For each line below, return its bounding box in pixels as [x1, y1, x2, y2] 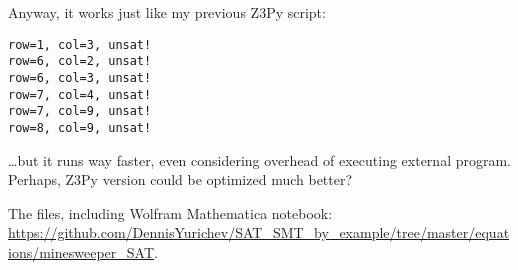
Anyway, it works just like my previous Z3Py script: [8, 2, 326, 22]
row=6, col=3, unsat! [8, 70, 152, 85]
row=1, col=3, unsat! [8, 37, 152, 52]
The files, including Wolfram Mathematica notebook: [8, 202, 333, 223]
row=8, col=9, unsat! [8, 120, 152, 135]
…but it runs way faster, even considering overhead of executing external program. [8, 149, 512, 170]
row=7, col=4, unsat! [8, 87, 152, 102]
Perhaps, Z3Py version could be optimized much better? [8, 169, 353, 190]
